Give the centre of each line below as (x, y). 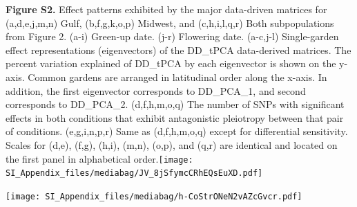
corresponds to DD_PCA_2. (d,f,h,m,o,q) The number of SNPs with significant (175, 104)
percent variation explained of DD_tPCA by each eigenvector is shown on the (171, 63)
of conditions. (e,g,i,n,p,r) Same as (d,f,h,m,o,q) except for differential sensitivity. (177, 131)
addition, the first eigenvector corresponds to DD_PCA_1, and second (156, 90)
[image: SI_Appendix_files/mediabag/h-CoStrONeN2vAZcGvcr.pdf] (154, 196)
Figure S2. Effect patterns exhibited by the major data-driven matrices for (166, 9)
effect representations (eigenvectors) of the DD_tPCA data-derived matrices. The (178, 49)
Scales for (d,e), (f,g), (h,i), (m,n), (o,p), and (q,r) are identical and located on (172, 144)
